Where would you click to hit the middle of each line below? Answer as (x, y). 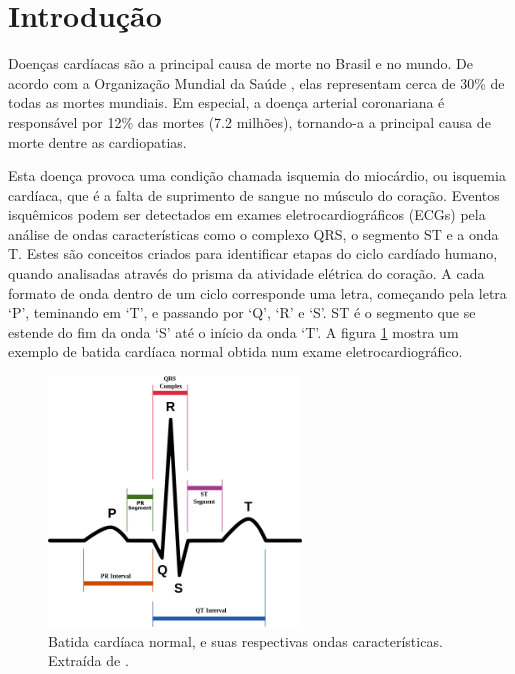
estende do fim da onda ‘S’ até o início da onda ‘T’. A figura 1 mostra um (233, 331)
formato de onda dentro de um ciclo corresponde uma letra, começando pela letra (257, 292)
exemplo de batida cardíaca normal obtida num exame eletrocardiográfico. (235, 351)
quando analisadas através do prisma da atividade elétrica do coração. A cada (246, 273)
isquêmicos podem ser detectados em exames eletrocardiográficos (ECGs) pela (247, 214)
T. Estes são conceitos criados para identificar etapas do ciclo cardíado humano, (253, 253)
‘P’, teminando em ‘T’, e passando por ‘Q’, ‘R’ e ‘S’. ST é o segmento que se (242, 312)
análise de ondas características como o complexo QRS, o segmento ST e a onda (253, 233)
